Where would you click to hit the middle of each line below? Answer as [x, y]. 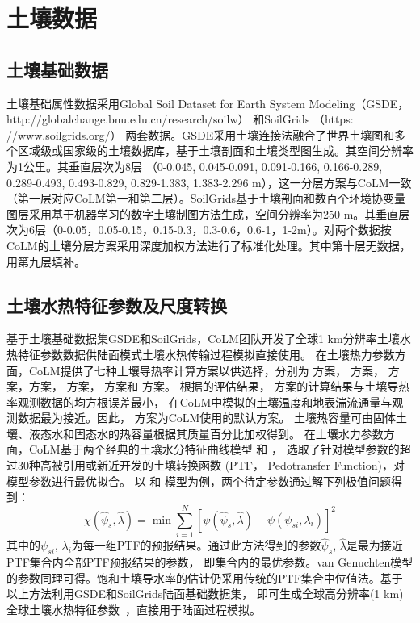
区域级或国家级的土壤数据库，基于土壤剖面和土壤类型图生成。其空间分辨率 [215, 151]
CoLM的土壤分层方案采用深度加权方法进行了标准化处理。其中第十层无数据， [209, 245]
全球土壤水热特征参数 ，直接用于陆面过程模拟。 [134, 609]
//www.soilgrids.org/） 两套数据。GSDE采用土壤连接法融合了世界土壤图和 [201, 134]
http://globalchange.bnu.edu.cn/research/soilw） [128, 119]
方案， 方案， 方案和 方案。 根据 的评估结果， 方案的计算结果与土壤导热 [220, 386]
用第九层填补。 [46, 261]
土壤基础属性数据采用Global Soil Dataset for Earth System [156, 103]
